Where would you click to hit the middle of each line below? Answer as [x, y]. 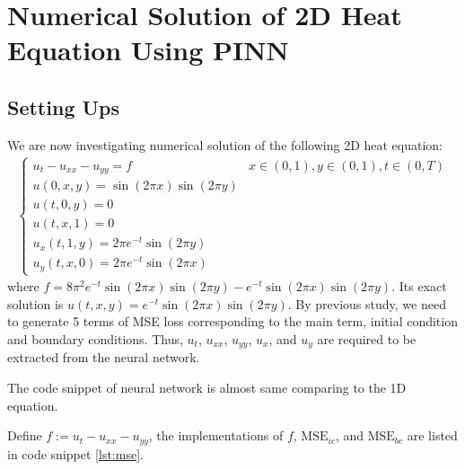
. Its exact [419, 286]
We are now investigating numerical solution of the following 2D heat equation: [225, 144]
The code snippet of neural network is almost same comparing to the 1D [207, 387]
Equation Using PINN [148, 50]
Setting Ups [64, 106]
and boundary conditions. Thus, [95, 338]
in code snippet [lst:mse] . [75, 453]
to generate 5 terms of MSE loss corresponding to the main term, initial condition [232, 321]
